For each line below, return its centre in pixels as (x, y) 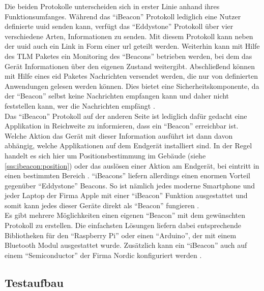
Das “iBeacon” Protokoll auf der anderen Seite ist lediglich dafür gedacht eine (126, 116)
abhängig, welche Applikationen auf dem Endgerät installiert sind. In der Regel (128, 145)
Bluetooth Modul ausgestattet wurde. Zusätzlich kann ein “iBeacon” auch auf (126, 245)
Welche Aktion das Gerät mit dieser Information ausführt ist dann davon (119, 135)
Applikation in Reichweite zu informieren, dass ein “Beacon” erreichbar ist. (122, 126)
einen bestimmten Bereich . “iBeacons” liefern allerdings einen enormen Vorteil (128, 175)
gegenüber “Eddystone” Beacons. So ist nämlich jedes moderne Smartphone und (130, 185)
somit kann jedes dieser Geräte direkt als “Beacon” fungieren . (102, 205)
